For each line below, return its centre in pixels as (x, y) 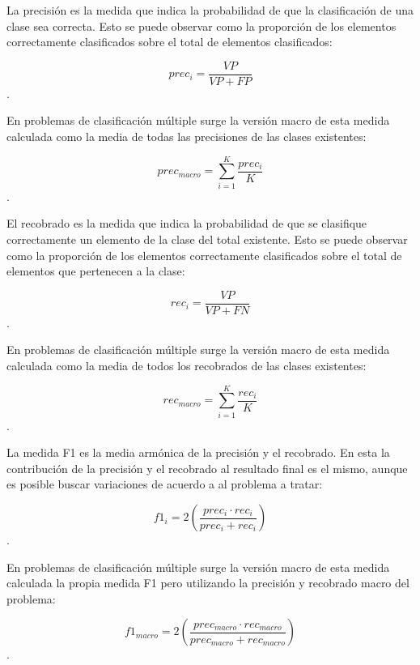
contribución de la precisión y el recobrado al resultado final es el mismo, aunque (207, 468)
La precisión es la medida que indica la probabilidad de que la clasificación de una (210, 10)
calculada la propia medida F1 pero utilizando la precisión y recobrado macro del (208, 583)
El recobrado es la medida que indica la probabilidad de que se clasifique (187, 223)
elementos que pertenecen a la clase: (96, 271)
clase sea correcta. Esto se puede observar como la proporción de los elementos (202, 26)
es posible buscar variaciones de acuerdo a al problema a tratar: (165, 484)
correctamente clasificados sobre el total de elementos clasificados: (170, 42)
